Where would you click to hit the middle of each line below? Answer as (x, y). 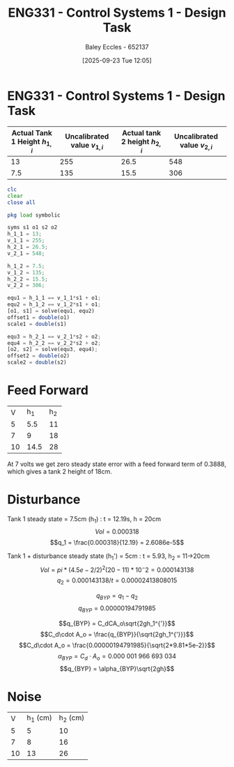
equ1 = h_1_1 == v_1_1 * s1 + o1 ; (54, 298)
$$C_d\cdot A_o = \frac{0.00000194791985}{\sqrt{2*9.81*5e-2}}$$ (117, 645)
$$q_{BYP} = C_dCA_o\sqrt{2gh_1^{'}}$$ (117, 623)
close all (22, 202)
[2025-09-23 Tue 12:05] (117, 60)
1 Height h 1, (31, 142)
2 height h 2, (141, 142)
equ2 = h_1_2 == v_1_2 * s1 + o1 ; (54, 304)
